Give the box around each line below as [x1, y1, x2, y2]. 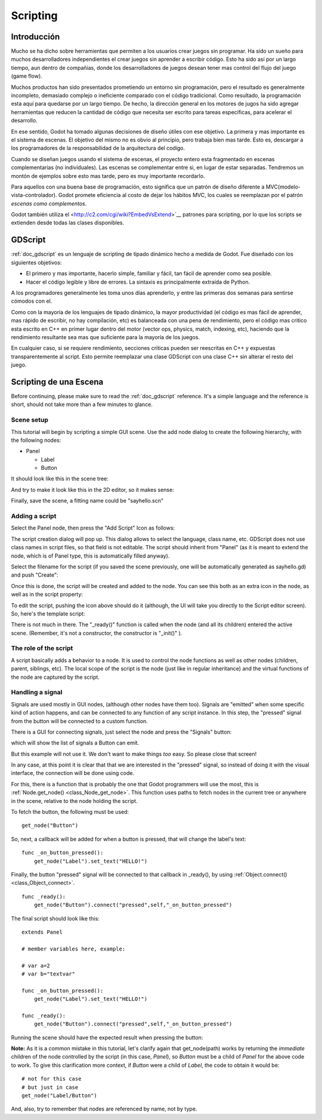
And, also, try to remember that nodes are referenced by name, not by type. [11, 1105, 197, 1113]
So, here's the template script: [11, 610, 85, 617]
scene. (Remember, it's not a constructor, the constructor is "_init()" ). [11, 629, 182, 636]
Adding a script [11, 512, 57, 521]
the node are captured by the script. [11, 673, 100, 681]
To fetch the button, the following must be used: [11, 808, 129, 816]
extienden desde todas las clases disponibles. [11, 219, 125, 226]
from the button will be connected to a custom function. [11, 717, 148, 725]
